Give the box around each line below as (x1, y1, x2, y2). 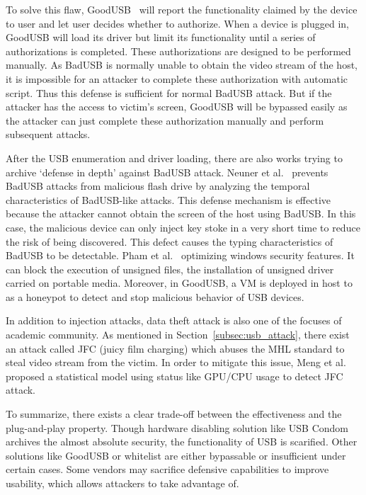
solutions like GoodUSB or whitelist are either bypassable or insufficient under (6, 448, 346, 462)
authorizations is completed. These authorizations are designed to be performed (6, 43, 351, 58)
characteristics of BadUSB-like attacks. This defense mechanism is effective (6, 192, 331, 207)
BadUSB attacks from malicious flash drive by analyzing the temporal (6, 178, 310, 193)
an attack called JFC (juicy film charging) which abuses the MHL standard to (6, 341, 345, 355)
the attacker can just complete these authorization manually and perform (6, 113, 324, 127)
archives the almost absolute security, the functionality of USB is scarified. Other (6, 434, 358, 449)
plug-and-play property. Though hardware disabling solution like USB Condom (6, 420, 348, 435)
